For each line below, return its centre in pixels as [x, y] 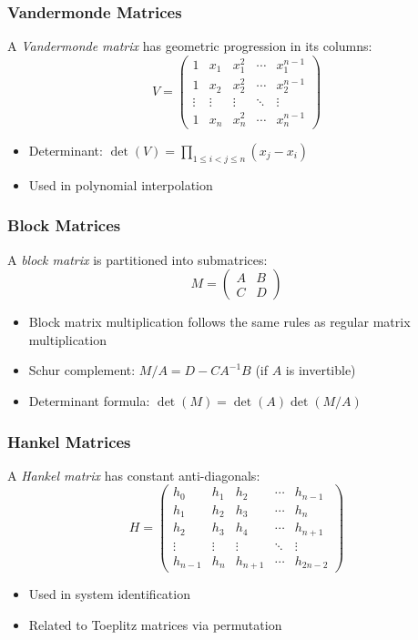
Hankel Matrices [69, 441]
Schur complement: [82, 370]
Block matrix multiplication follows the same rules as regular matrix [219, 322]
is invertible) [321, 370]
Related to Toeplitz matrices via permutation [155, 625]
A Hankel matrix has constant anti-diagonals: [134, 475]
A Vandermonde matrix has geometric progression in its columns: [190, 46]
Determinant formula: [89, 400]
